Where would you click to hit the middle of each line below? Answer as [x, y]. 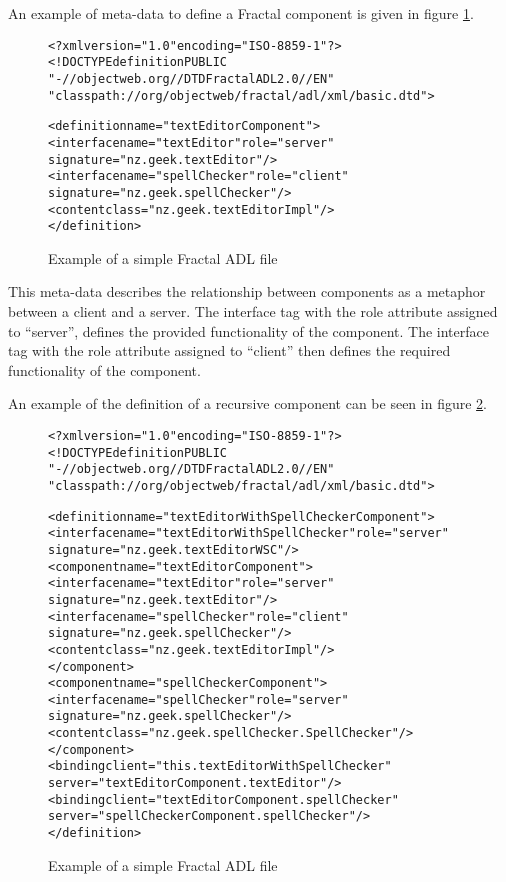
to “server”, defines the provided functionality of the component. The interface [248, 330]
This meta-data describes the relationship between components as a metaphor [247, 291]
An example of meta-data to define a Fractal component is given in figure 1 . [241, 13]
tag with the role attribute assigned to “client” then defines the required [229, 350]
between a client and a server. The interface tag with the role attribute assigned [253, 311]
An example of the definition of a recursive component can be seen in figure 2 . [247, 403]
